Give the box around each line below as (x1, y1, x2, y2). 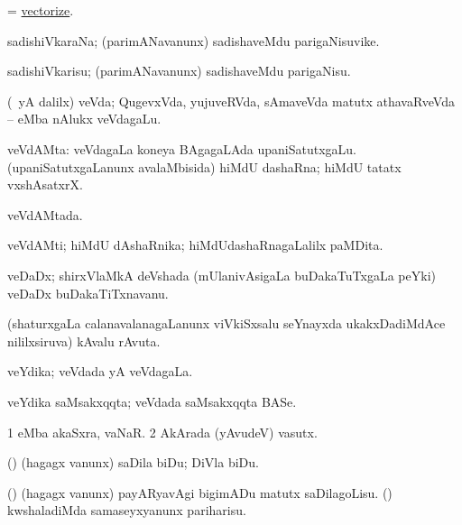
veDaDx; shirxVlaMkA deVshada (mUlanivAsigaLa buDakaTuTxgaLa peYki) (7, 265, 436, 284)
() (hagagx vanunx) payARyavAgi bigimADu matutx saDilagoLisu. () (7, 483, 393, 502)
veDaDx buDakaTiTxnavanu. (7, 283, 169, 302)
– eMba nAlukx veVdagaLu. (7, 109, 162, 128)
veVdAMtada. (7, 205, 83, 224)
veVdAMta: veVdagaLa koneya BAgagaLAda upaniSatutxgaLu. (7, 139, 357, 158)
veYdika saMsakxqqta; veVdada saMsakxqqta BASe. (7, 391, 297, 410)
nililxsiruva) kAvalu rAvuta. (7, 331, 161, 350)
